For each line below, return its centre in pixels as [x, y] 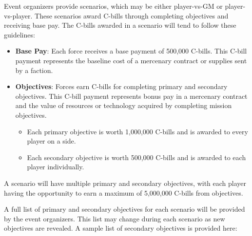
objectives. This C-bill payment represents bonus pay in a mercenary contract [131, 96]
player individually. [56, 167]
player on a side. [51, 141]
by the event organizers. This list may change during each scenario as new [115, 218]
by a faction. [34, 70]
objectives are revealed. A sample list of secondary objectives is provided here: [121, 228]
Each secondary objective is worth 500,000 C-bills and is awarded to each [136, 157]
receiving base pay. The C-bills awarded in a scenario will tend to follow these [120, 25]
